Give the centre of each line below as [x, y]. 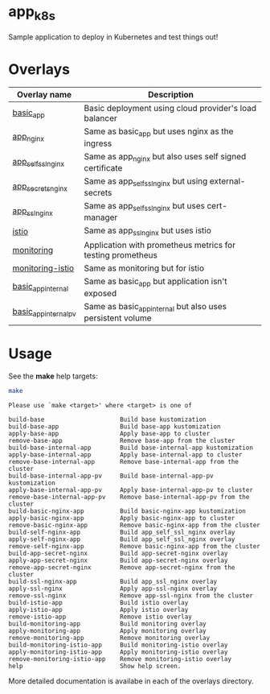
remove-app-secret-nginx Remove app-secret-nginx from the [122, 567]
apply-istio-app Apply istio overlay [98, 609]
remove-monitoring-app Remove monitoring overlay [109, 638]
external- [227, 181]
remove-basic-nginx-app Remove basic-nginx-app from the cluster [135, 525]
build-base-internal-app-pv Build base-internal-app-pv [111, 476]
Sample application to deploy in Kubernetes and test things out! [113, 37]
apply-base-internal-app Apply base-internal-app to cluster [125, 454]
